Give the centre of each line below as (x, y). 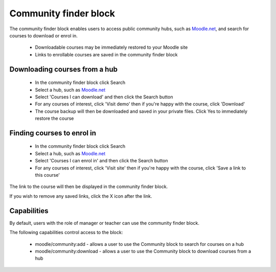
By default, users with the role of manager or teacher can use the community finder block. (104, 223)
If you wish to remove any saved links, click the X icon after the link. (81, 196)
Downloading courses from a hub (63, 69)
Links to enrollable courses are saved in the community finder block (106, 54)
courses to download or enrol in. (43, 35)
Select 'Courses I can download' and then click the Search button (104, 97)
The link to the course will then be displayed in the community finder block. (89, 186)
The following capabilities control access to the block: (66, 233)
